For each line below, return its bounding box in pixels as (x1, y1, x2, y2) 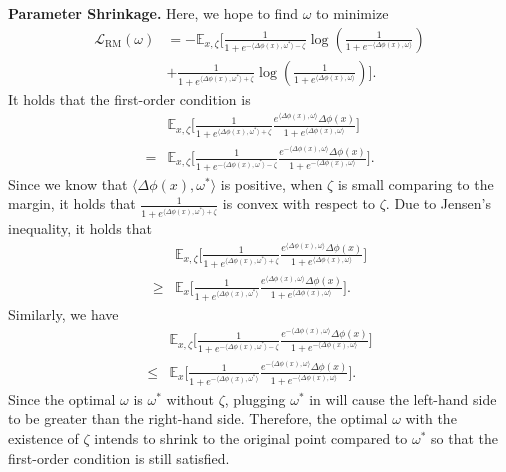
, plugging (224, 388, 286, 409)
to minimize (316, 3, 389, 23)
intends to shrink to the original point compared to (94, 427, 408, 448)
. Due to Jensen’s (385, 193, 491, 214)
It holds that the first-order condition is (8, 88, 251, 109)
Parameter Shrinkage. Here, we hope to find (8, 3, 298, 23)
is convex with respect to (222, 193, 376, 214)
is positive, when (220, 173, 323, 194)
